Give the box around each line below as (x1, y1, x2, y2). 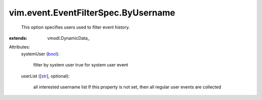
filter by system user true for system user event (33, 62, 129, 68)
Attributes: (9, 44, 30, 50)
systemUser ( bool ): (21, 51, 60, 57)
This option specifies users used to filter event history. (21, 24, 130, 30)
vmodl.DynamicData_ (47, 35, 90, 41)
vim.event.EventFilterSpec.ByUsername (9, 7, 176, 18)
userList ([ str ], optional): (21, 73, 70, 79)
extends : (9, 35, 28, 41)
